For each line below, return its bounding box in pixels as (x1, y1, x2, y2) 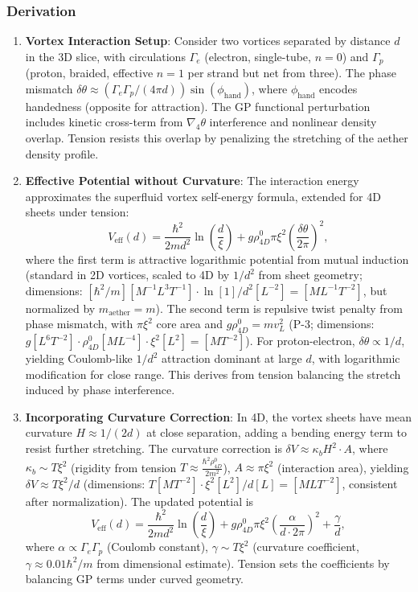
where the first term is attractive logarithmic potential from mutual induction (25, 250, 409, 267)
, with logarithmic (311, 350, 400, 367)
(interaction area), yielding (277, 458, 409, 475)
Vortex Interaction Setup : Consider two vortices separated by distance (25, 32, 391, 49)
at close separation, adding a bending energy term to (146, 424, 407, 441)
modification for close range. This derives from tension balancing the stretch (25, 365, 401, 382)
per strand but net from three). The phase (187, 64, 396, 81)
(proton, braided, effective (25, 64, 154, 81)
